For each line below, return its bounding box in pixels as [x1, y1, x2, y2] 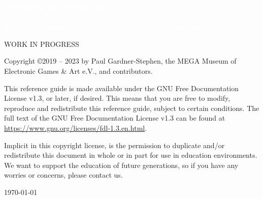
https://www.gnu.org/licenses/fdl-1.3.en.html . [4, 122, 147, 133]
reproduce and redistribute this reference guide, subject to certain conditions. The [4, 102, 259, 113]
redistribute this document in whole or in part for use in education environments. [4, 150, 257, 160]
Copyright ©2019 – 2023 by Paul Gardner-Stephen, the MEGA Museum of [4, 55, 237, 66]
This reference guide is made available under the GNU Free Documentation [4, 82, 239, 93]
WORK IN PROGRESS [4, 38, 79, 49]
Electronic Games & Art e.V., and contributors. [4, 65, 153, 76]
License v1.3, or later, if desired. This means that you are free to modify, [4, 93, 231, 103]
